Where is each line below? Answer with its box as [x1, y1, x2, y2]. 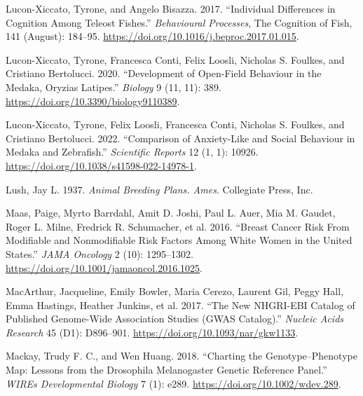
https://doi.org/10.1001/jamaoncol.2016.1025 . [6, 260, 203, 275]
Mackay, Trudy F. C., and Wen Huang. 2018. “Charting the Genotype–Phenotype [6, 348, 357, 363]
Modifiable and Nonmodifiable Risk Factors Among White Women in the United [6, 233, 352, 247]
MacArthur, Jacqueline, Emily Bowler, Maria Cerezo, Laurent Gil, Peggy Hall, [6, 284, 343, 299]
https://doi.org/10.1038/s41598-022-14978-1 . [6, 158, 197, 172]
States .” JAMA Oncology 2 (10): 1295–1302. [6, 246, 193, 261]
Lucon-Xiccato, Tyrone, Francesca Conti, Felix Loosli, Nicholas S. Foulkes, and [6, 52, 345, 67]
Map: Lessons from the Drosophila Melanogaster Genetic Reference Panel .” [6, 362, 327, 377]
